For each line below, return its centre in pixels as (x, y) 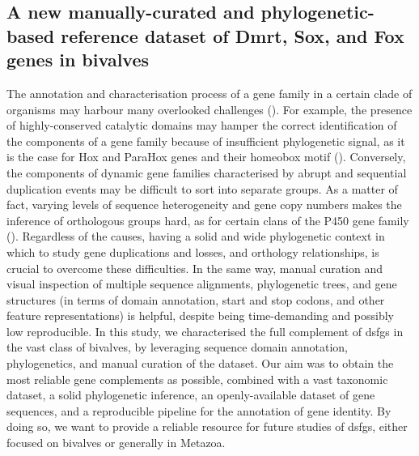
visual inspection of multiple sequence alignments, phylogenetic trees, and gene (202, 284)
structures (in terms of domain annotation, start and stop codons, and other (196, 299)
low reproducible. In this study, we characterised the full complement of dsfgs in (205, 331)
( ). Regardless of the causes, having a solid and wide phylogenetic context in (196, 236)
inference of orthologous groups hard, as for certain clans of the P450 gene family (208, 220)
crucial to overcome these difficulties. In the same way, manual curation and (195, 268)
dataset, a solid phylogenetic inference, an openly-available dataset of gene (191, 395)
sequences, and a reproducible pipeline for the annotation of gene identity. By (199, 410)
